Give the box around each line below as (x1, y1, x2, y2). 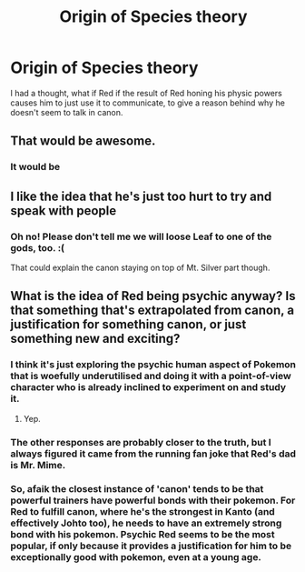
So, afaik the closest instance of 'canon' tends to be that (10, 483, 264, 496)
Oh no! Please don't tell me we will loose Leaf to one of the (10, 230, 272, 243)
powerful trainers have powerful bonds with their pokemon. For (10, 494, 296, 507)
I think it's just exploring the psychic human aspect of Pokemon (10, 358, 297, 371)
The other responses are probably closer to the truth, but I (10, 436, 271, 448)
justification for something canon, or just (10, 316, 247, 333)
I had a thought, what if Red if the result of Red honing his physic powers (10, 87, 282, 98)
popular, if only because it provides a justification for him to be (10, 539, 292, 552)
